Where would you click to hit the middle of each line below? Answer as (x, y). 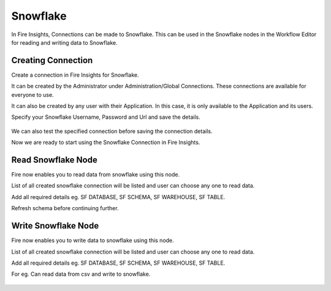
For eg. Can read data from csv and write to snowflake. (81, 274)
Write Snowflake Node (55, 226)
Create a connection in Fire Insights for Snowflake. (75, 75)
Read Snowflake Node (54, 160)
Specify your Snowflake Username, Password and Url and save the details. (106, 117)
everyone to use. (33, 94)
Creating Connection (52, 60)
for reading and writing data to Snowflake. (64, 42)
